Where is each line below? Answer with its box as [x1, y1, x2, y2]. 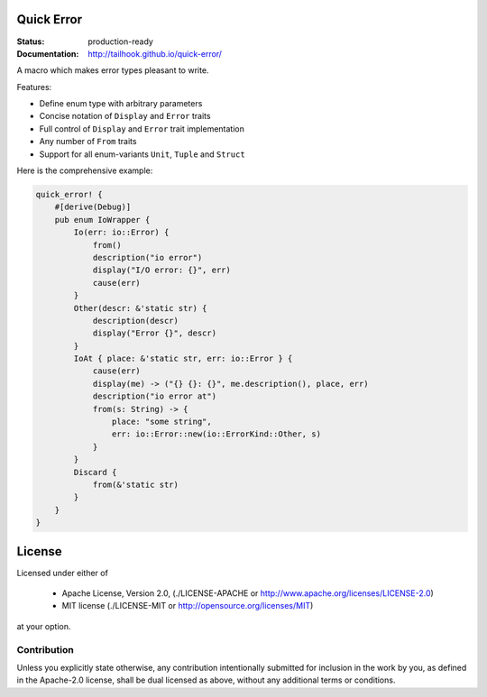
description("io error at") [92, 391, 216, 401]
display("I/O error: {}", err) [92, 265, 232, 275]
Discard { [73, 467, 117, 477]
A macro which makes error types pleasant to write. [16, 65, 209, 76]
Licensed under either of [16, 567, 108, 578]
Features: [16, 81, 52, 92]
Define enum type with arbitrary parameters [39, 98, 203, 109]
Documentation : [16, 48, 79, 59]
